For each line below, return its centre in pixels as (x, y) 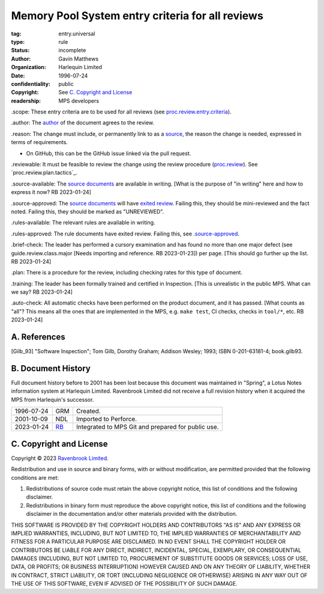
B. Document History (51, 368)
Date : (18, 76)
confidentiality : (31, 83)
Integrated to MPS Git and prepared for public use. (147, 427)
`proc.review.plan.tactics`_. (44, 173)
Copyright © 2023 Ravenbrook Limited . (60, 458)
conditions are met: (35, 477)
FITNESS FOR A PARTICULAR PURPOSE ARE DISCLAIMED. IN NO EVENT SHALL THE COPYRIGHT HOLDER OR (148, 542)
